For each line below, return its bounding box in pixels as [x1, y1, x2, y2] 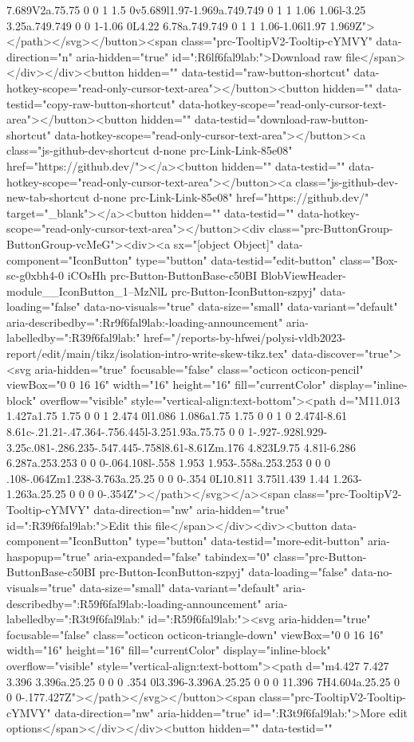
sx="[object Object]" [173, 235, 274, 252]
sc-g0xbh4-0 [6, 267, 65, 284]
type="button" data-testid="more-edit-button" [136, 532, 365, 549]
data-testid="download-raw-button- [194, 111, 369, 128]
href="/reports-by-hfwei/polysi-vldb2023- [144, 329, 346, 346]
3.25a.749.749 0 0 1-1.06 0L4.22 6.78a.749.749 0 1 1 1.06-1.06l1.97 [6, 17, 326, 33]
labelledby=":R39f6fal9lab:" [6, 329, 140, 346]
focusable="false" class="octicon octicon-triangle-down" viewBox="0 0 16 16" [6, 626, 384, 642]
